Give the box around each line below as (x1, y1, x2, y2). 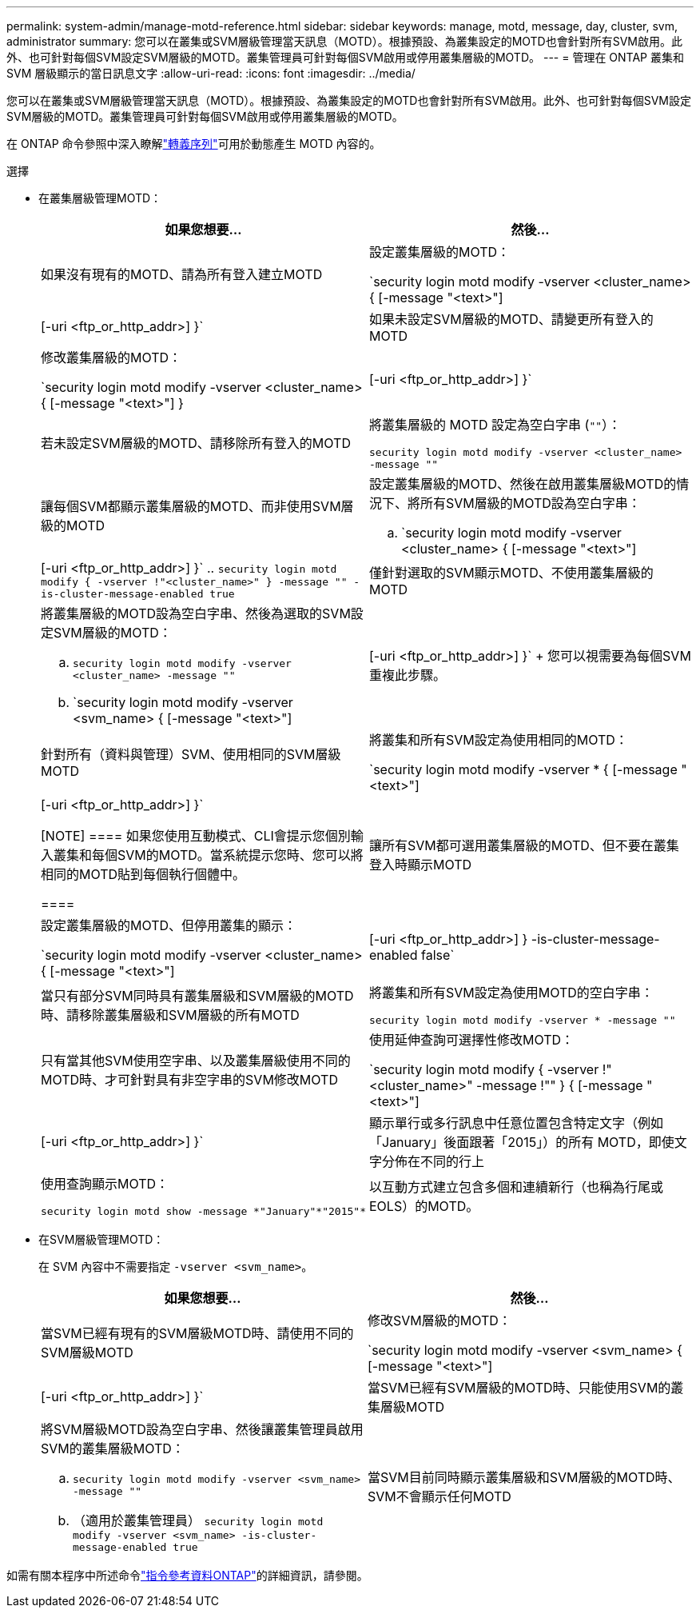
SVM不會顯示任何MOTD (368, 1488, 511, 1504)
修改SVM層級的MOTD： (368, 1312, 511, 1328)
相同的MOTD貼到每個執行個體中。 (41, 866, 246, 882)
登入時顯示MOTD (369, 857, 472, 873)
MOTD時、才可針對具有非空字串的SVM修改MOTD (41, 1072, 338, 1088)
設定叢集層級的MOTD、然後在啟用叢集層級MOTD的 (369, 476, 677, 492)
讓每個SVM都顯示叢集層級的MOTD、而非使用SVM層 (41, 498, 354, 514)
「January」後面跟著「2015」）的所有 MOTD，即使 (369, 1134, 674, 1150)
